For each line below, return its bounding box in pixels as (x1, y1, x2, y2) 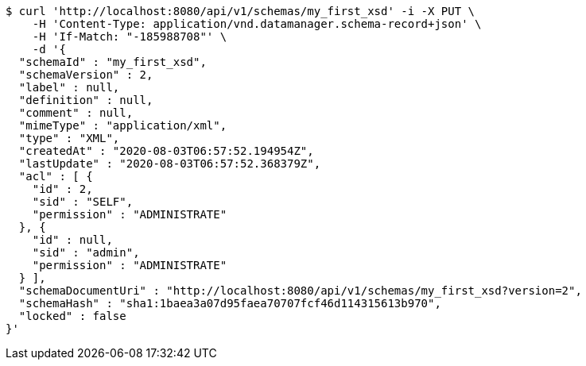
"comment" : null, (18, 106, 134, 119)
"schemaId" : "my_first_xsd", (18, 56, 207, 68)
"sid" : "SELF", (32, 195, 134, 208)
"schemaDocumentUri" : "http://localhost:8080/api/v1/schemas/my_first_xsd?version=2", (18, 284, 582, 297)
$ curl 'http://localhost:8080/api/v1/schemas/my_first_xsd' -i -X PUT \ (6, 5, 475, 17)
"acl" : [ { (18, 170, 93, 183)
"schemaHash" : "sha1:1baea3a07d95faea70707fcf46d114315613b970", (18, 297, 441, 310)
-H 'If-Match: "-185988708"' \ (32, 30, 227, 43)
